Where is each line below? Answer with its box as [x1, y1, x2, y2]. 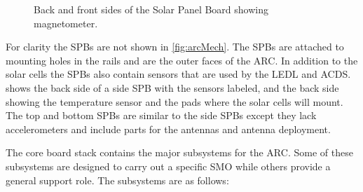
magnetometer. [34, 15, 98, 30]
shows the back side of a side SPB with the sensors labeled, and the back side [6, 80, 339, 95]
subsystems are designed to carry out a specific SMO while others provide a [6, 158, 331, 173]
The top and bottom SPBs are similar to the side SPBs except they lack [6, 108, 317, 123]
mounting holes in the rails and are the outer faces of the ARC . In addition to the [6, 53, 358, 67]
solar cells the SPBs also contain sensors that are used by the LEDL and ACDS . [6, 67, 351, 81]
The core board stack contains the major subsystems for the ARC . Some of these [6, 145, 353, 160]
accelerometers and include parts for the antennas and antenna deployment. [6, 121, 331, 136]
